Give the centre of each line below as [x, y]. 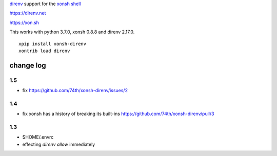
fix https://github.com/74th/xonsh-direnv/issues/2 [75, 91]
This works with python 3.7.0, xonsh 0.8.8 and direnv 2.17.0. [72, 32]
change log [28, 65]
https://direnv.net [28, 13]
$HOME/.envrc [38, 137]
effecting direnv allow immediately [59, 144]
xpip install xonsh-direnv [53, 44]
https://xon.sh [24, 23]
